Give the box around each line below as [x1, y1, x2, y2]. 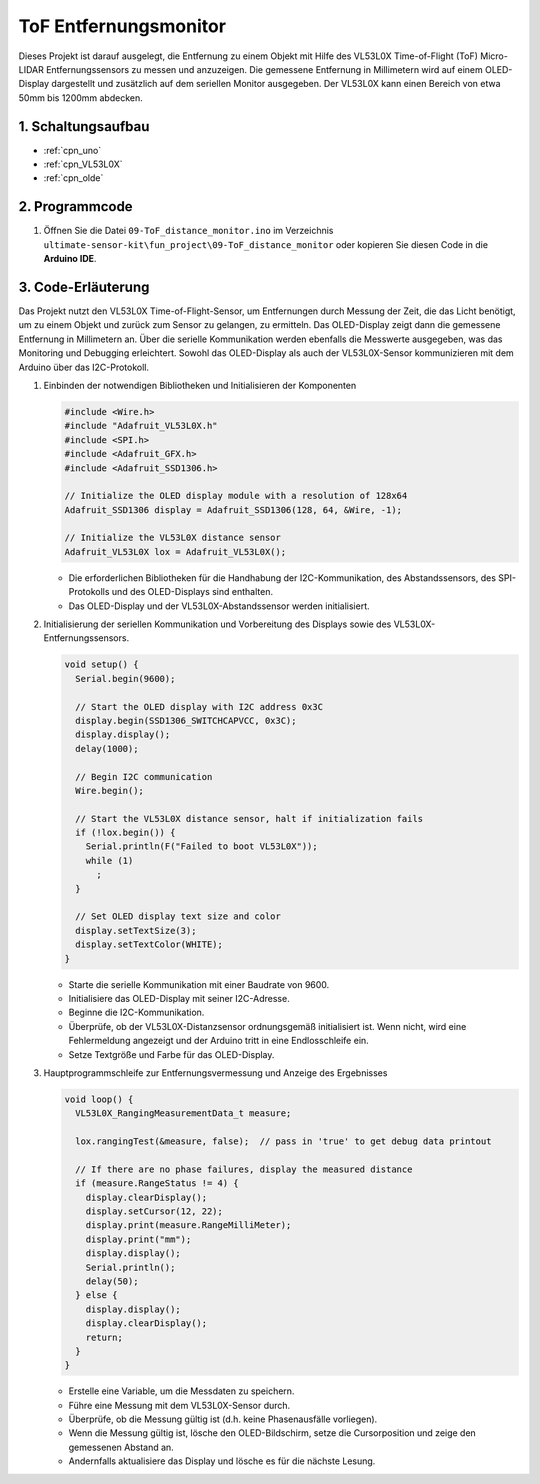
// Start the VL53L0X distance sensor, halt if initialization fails [75, 813, 424, 824]
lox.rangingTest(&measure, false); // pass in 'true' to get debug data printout [75, 1136, 492, 1147]
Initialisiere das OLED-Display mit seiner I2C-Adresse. [68, 992, 290, 1004]
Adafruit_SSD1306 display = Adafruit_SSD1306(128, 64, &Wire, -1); [64, 504, 403, 515]
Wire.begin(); [75, 785, 145, 796]
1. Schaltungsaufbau [18, 118, 150, 135]
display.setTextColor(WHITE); [75, 939, 224, 950]
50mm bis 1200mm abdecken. [18, 91, 144, 104]
